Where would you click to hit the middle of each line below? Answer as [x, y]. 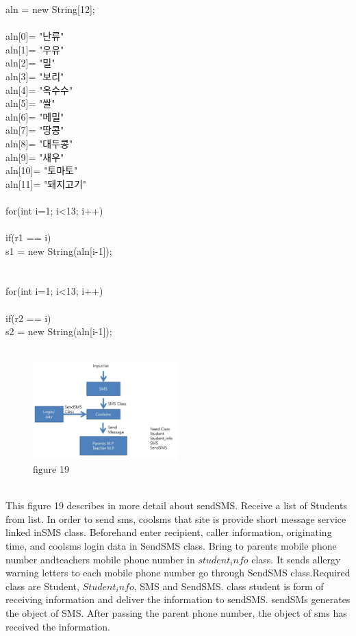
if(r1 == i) [28, 237]
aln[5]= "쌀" [30, 103]
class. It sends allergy [296, 559]
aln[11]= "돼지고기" [46, 183]
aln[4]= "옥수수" [39, 89]
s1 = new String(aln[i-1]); [59, 250]
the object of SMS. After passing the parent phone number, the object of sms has [176, 612]
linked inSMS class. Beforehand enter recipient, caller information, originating [169, 532]
